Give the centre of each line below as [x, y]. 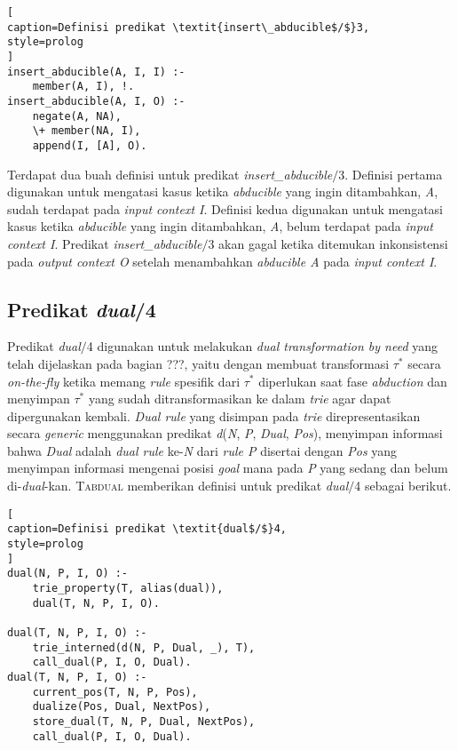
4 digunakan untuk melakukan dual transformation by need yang [262, 346]
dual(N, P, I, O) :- [68, 574]
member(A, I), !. [83, 87]
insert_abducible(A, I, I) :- [96, 72]
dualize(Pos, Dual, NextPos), [122, 707]
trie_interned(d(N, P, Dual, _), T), [144, 647]
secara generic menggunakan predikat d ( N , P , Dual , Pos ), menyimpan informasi [225, 433]
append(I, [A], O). [90, 145]
